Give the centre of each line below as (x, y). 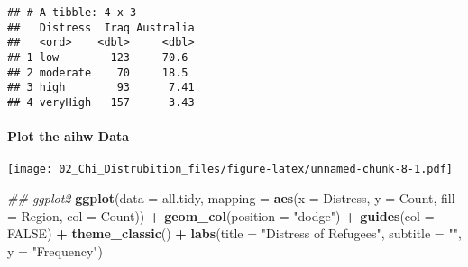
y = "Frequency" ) (55, 250)
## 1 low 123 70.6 (98, 57)
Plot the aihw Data (69, 136)
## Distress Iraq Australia (101, 27)
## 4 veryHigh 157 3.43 (101, 102)
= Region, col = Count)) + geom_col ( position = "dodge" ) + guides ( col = (221, 215)
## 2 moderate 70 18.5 (98, 72)
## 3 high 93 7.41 (101, 88)
